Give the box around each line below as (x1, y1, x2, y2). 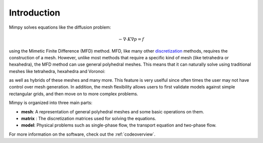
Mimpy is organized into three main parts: (9, 100, 93, 106)
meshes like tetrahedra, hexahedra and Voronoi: (9, 68, 106, 74)
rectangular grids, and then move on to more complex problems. (9, 90, 138, 97)
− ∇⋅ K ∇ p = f (118, 36, 144, 42)
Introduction (9, 7, 60, 18)
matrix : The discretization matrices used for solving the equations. (21, 116, 156, 122)
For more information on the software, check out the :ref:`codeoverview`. (9, 131, 156, 137)
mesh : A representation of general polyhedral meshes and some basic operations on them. (21, 108, 204, 114)
